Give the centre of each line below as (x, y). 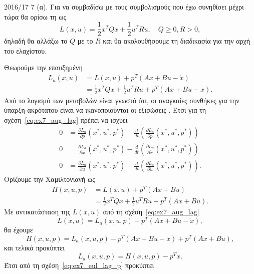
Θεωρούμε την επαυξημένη (43, 67)
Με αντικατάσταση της (37, 212)
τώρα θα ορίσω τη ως (35, 16)
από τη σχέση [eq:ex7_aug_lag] (151, 212)
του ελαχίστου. (26, 50)
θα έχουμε (19, 230)
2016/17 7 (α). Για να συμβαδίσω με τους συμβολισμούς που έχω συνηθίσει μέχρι (124, 7)
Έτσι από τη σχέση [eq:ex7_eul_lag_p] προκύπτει (79, 265)
